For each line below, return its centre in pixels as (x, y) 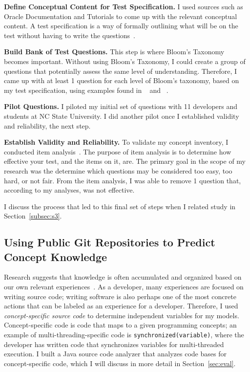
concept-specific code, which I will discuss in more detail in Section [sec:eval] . (120, 363)
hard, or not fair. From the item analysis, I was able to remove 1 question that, (123, 180)
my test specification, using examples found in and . (86, 90)
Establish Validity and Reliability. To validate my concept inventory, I (116, 142)
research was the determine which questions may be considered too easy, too (118, 170)
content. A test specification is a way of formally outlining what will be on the (121, 26)
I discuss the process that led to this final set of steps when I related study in (120, 206)
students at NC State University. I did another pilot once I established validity (122, 116)
